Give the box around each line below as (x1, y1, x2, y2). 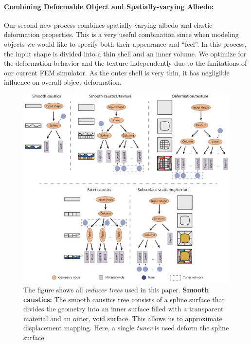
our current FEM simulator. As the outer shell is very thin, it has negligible (4, 67, 230, 77)
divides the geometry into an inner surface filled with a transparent (23, 304, 224, 314)
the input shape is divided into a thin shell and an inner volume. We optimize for (4, 48, 247, 58)
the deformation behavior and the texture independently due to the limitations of (4, 58, 247, 68)
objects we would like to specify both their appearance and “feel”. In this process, (4, 38, 247, 49)
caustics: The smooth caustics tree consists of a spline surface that (23, 294, 225, 304)
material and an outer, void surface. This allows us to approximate (23, 313, 222, 323)
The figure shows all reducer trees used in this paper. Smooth (23, 284, 209, 294)
